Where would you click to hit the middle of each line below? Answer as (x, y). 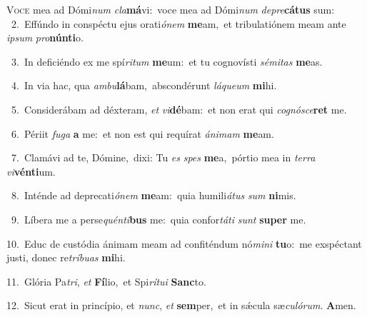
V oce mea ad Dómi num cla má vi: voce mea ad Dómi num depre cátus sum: (171, 9)
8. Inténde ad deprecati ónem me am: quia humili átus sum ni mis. (154, 195)
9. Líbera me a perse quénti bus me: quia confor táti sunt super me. (159, 219)
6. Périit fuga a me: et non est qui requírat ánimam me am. (142, 133)
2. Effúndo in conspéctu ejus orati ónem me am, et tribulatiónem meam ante (179, 23)
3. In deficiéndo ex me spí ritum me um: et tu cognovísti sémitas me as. (167, 61)
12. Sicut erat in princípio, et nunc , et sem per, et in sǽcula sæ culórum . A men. (181, 305)
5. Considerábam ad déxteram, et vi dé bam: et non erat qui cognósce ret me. (179, 109)
